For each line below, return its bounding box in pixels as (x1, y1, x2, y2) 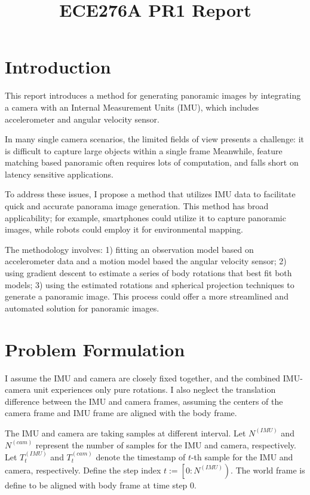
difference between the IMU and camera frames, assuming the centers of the (5, 395, 283, 407)
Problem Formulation (5, 337, 185, 361)
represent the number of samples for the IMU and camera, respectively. (35, 438, 296, 451)
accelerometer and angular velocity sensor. (5, 112, 159, 125)
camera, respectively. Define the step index (5, 463, 161, 476)
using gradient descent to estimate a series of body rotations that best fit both (5, 267, 292, 279)
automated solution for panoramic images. (5, 301, 159, 314)
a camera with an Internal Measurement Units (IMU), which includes (5, 100, 259, 113)
